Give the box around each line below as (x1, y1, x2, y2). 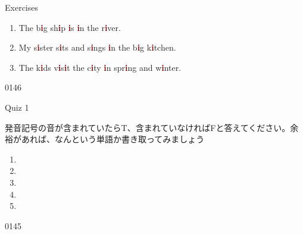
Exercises (5, 1, 38, 13)
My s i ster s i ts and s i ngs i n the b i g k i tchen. (18, 41, 176, 54)
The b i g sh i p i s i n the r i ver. (18, 21, 121, 33)
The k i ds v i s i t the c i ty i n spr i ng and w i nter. (18, 61, 182, 73)
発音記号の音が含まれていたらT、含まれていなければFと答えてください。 (5, 121, 290, 133)
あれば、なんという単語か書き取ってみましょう (21, 133, 205, 145)
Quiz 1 (5, 101, 29, 113)
